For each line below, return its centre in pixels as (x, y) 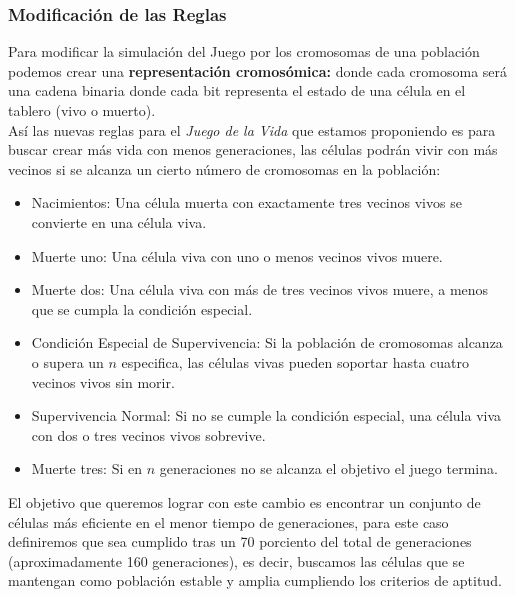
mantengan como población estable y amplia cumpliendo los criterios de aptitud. (255, 580)
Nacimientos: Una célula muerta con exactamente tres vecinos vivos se (246, 202)
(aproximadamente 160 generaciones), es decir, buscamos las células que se (236, 560)
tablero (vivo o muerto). (82, 110)
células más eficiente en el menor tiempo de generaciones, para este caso (228, 521)
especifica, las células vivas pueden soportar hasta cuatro (295, 361)
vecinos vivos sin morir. (103, 381)
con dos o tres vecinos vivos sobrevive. (148, 434)
